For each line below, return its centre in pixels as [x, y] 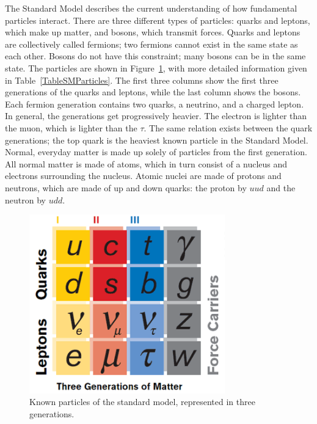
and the [281, 187]
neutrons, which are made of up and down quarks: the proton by [126, 187]
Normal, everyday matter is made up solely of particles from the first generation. [156, 152]
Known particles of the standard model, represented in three [142, 402]
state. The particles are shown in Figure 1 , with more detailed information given [156, 68]
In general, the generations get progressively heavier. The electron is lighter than [156, 116]
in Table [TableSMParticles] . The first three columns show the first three [142, 80]
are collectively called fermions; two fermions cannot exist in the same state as [151, 44]
